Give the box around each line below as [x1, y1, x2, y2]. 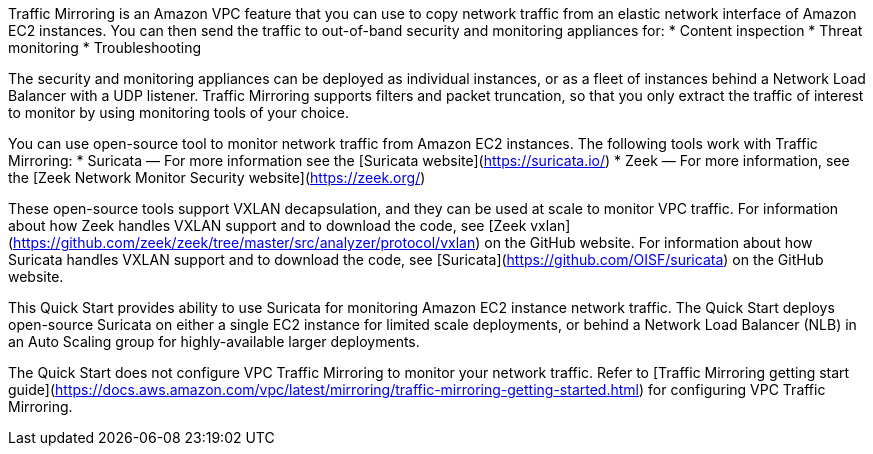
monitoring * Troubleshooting [8, 39, 202, 56]
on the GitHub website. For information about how [484, 234, 813, 251]
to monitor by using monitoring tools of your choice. [8, 104, 350, 121]
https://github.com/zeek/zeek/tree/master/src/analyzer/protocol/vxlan [13, 234, 476, 251]
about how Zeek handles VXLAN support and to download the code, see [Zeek [8, 217, 527, 234]
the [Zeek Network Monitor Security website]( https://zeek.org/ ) [8, 169, 426, 186]
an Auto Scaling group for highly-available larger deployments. [8, 333, 420, 350]
